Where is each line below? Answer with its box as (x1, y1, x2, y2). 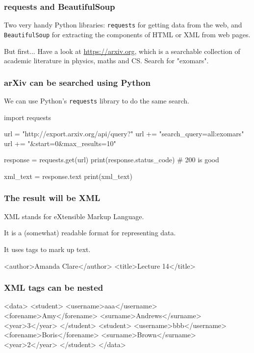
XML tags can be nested (4, 281, 103, 294)
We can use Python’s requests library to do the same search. (4, 95, 189, 105)
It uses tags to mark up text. (4, 244, 91, 254)
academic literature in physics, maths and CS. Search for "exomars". (4, 55, 209, 66)
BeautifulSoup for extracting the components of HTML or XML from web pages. (4, 29, 251, 39)
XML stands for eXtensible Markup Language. (4, 211, 144, 221)
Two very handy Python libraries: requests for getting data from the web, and (4, 20, 242, 30)
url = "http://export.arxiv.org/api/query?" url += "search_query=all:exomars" (4, 128, 244, 139)
